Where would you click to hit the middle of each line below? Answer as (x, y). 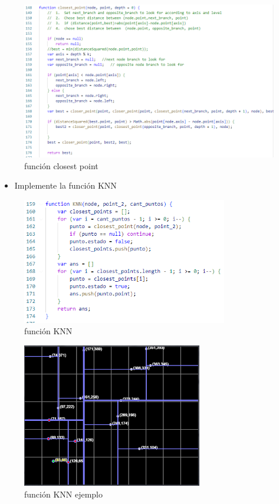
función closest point (61, 165)
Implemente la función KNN (65, 185)
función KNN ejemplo (64, 494)
